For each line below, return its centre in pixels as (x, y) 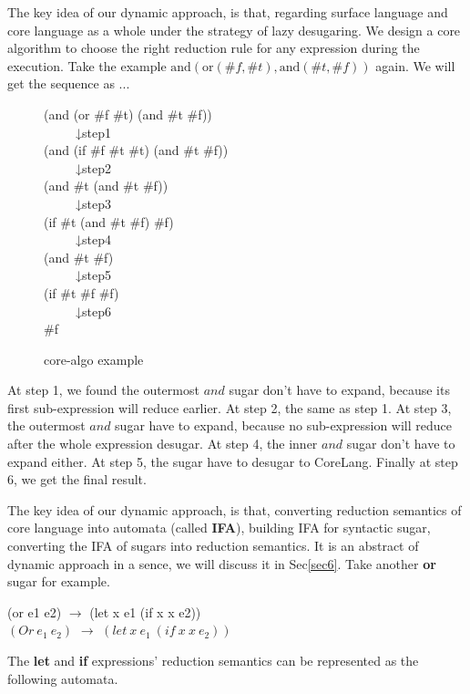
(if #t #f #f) (82, 292)
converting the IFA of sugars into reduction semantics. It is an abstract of (213, 546)
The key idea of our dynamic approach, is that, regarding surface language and (228, 12)
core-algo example (94, 359)
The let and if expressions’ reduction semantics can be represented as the (213, 660)
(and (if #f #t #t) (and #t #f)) (136, 150)
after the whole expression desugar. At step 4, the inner (163, 444)
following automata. (63, 678)
